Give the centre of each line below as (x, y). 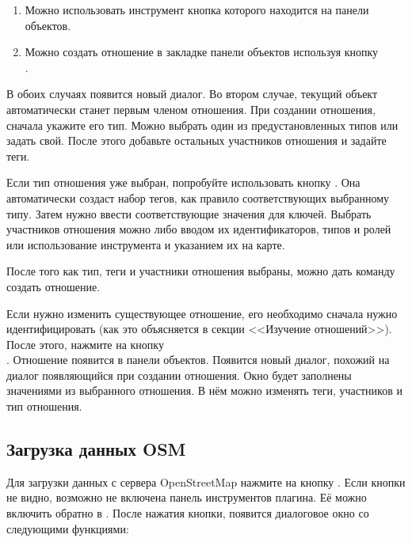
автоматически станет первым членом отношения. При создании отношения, (191, 109)
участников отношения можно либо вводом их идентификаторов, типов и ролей (199, 229)
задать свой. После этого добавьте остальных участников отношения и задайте (196, 140)
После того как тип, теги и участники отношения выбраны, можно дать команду (201, 271)
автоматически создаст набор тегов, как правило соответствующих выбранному (198, 197)
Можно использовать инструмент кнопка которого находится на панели (197, 9)
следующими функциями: (68, 528)
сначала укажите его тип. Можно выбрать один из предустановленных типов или (202, 125)
